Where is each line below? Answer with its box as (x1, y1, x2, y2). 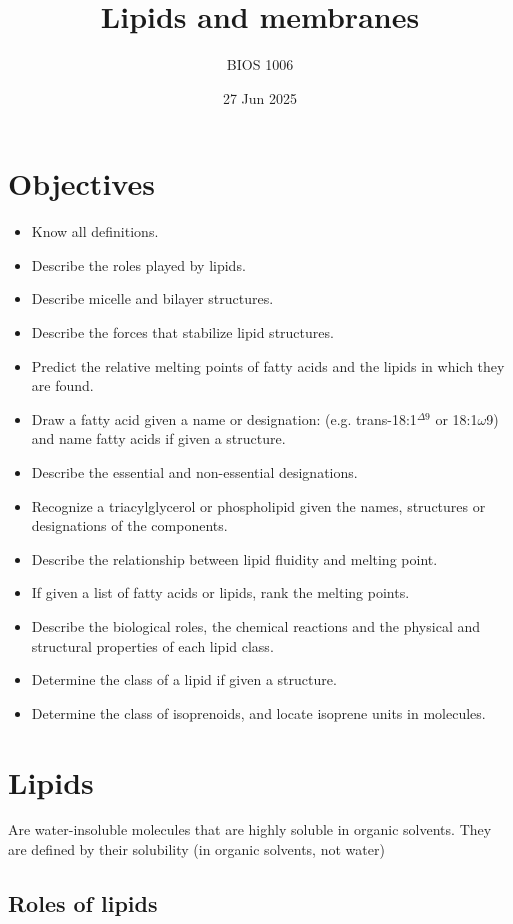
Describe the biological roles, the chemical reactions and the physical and (31, 615, 481, 636)
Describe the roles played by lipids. (31, 254, 246, 275)
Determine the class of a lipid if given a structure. (31, 669, 337, 690)
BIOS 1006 (226, 54, 294, 75)
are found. (31, 375, 94, 396)
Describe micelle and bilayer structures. (31, 288, 274, 309)
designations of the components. (31, 515, 228, 536)
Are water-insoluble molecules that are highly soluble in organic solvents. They (8, 819, 492, 840)
